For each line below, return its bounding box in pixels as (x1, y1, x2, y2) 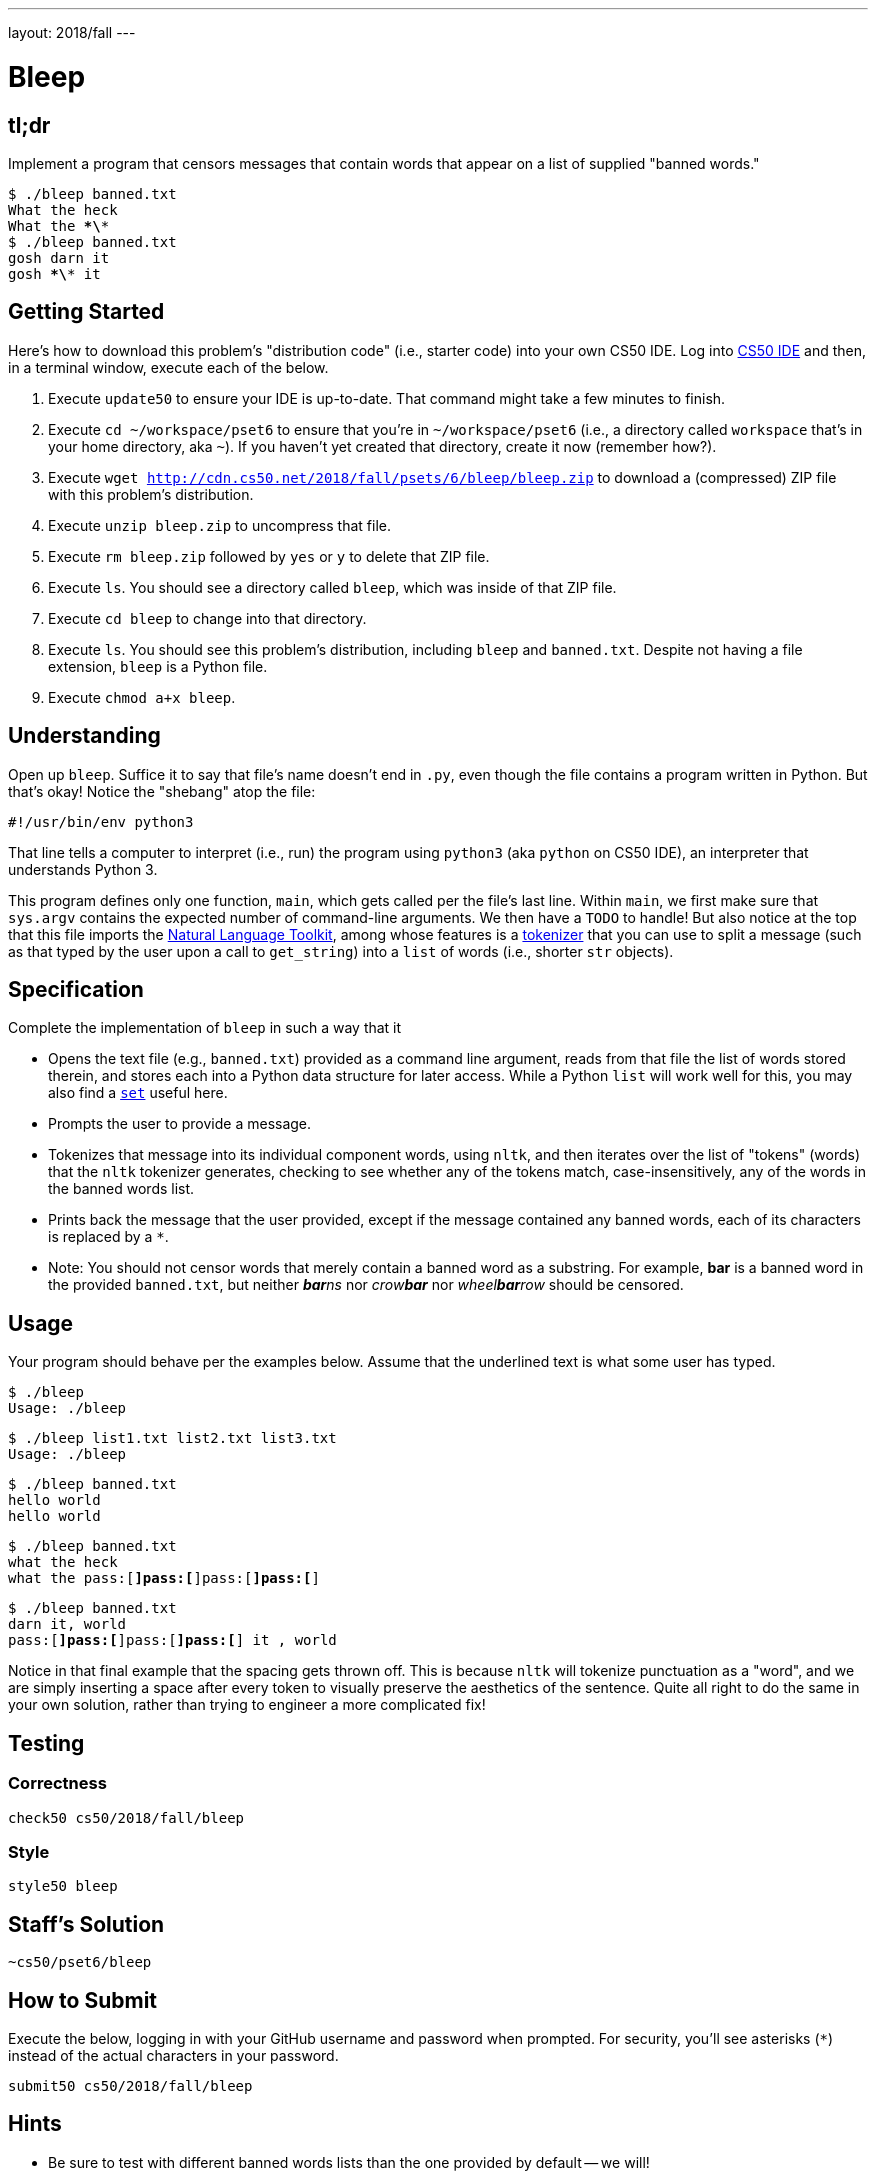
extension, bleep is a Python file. (48, 657, 268, 675)
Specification (8, 977, 144, 1003)
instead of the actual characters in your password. (8, 2046, 339, 2064)
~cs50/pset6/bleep (8, 1954, 152, 1971)
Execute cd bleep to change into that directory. (48, 609, 367, 627)
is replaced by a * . (48, 1228, 169, 1246)
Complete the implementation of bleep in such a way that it (8, 1019, 402, 1037)
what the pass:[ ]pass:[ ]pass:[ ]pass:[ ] (8, 1570, 320, 1587)
